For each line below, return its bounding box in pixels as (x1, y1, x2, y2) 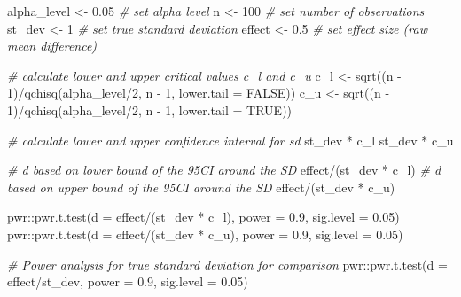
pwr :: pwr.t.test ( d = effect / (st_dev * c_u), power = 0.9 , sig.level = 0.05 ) (7, 224, 403, 243)
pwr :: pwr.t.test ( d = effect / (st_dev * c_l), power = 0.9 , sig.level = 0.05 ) (7, 207, 400, 226)
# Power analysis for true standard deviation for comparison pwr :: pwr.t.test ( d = (7, 254, 448, 273)
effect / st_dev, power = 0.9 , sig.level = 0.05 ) (7, 272, 248, 291)
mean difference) (7, 36, 98, 55)
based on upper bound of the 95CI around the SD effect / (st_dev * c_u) (7, 177, 395, 196)
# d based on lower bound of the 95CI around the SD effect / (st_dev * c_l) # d (7, 160, 441, 179)
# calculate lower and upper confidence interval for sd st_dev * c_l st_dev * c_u (7, 130, 454, 149)
